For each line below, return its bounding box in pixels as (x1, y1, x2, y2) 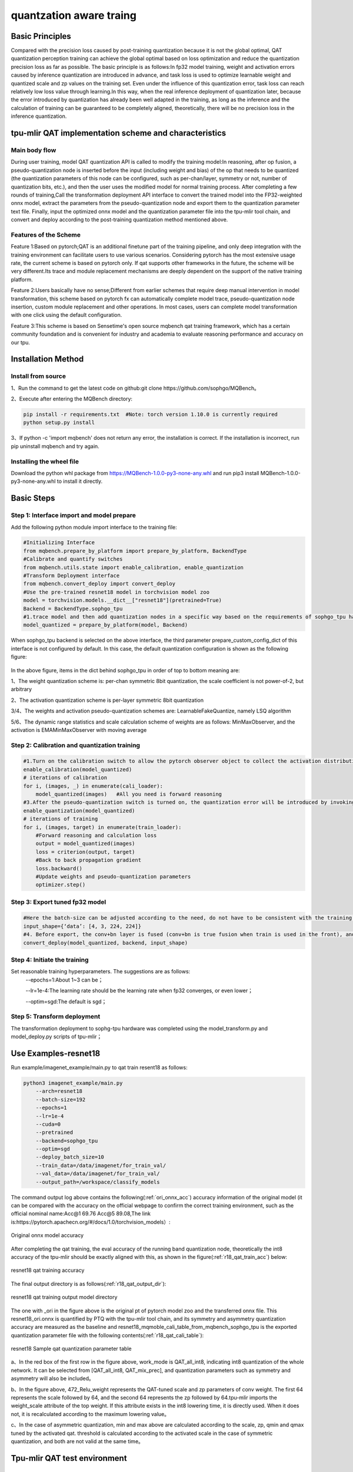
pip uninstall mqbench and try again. (11, 442, 99, 450)
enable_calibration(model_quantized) (23, 766, 132, 773)
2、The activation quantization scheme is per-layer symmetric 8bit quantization (11, 697, 204, 704)
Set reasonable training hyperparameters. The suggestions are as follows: (11, 968, 191, 975)
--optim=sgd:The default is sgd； (25, 998, 107, 1005)
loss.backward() (35, 865, 82, 871)
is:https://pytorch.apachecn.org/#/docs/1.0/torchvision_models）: (11, 1218, 171, 1225)
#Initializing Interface (23, 539, 95, 546)
